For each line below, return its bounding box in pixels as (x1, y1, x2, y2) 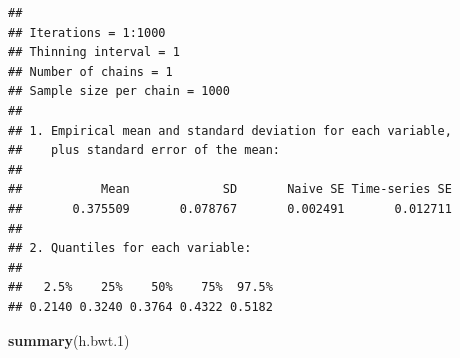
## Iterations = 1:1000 (8, 25, 166, 40)
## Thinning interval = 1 (8, 45, 180, 60)
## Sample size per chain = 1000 (8, 84, 230, 99)
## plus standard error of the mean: (8, 143, 281, 158)
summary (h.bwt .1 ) (8, 329, 130, 350)
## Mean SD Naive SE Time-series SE (8, 182, 452, 197)
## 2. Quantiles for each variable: (8, 241, 252, 256)
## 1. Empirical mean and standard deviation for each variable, (8, 123, 452, 138)
